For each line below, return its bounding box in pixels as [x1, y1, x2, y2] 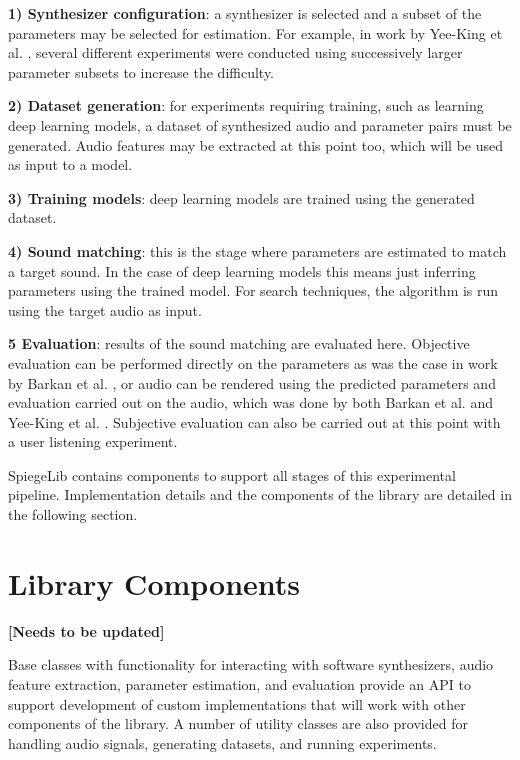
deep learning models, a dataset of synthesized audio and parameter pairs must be [8, 114, 512, 135]
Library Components [8, 562, 301, 603]
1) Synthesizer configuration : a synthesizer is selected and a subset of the [8, 3, 482, 23]
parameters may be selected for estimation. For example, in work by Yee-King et [8, 22, 503, 43]
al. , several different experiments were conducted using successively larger [8, 42, 463, 63]
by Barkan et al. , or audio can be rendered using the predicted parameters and [8, 372, 496, 393]
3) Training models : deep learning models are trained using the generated [8, 187, 475, 208]
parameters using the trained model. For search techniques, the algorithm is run [8, 280, 499, 301]
